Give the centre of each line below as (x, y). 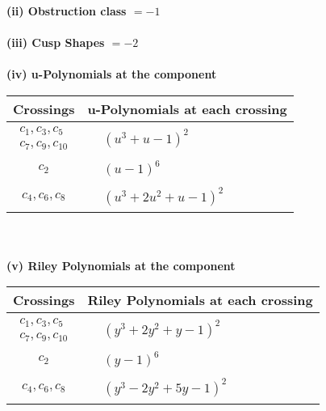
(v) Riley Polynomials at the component (121, 265)
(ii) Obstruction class (67, 11)
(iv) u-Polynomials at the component (112, 74)
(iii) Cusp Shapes (56, 42)
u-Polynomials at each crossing (187, 108)
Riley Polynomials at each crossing (200, 300)
